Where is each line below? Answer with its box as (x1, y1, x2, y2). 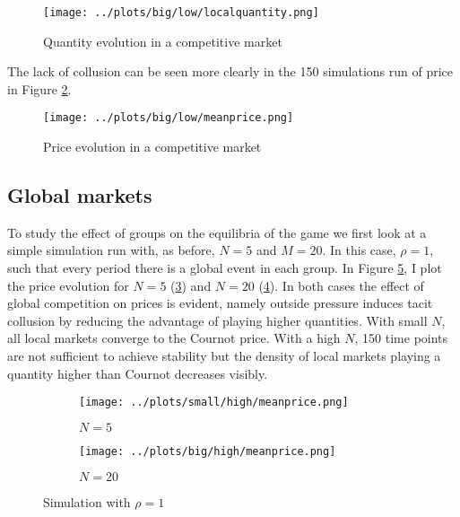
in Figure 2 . (7, 79, 72, 98)
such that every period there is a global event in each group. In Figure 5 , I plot (7, 258, 442, 277)
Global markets (7, 181, 152, 209)
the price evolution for (7, 276, 129, 294)
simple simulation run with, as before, (7, 241, 215, 259)
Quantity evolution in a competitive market (43, 31, 282, 50)
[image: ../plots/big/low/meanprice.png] (43, 111, 294, 125)
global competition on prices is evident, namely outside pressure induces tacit (7, 294, 433, 312)
